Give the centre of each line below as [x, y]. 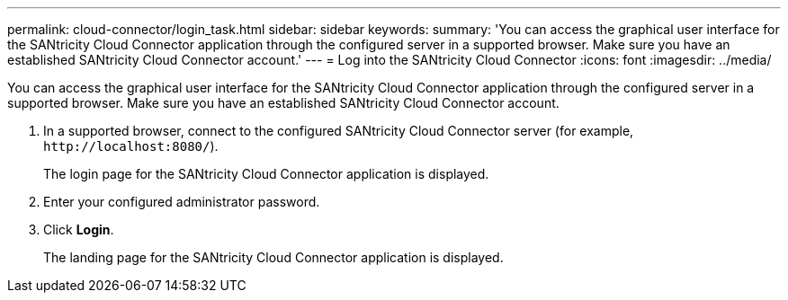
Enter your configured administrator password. [182, 202]
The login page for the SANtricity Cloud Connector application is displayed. [266, 174]
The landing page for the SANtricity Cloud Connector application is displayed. [273, 257]
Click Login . [79, 229]
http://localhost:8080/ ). [131, 146]
